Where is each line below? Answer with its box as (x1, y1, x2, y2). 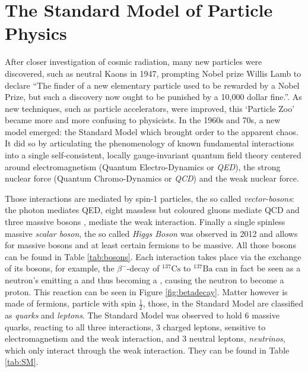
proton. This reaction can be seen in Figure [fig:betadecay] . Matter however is (5, 285, 288, 298)
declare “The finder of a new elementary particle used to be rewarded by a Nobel (5, 79, 300, 91)
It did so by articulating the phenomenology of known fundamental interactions (5, 137, 294, 149)
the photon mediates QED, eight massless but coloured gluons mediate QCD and (5, 204, 300, 216)
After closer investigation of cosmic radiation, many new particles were (5, 55, 262, 68)
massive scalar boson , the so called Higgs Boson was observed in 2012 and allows (5, 227, 298, 239)
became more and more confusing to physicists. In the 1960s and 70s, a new (5, 114, 281, 126)
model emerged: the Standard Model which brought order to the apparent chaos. (5, 125, 299, 137)
